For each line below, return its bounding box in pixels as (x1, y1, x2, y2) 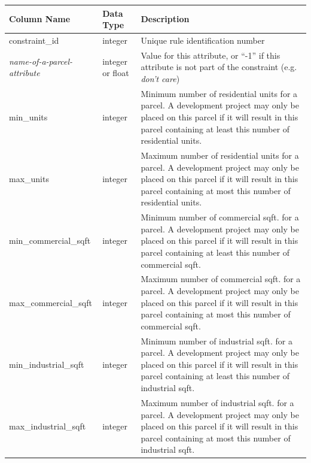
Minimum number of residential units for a (141, 87, 298, 99)
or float (102, 66, 129, 79)
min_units (9, 111, 48, 123)
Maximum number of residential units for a (141, 149, 299, 162)
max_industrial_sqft (9, 420, 86, 432)
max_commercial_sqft (9, 296, 92, 308)
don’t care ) (141, 72, 180, 84)
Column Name (9, 13, 71, 25)
